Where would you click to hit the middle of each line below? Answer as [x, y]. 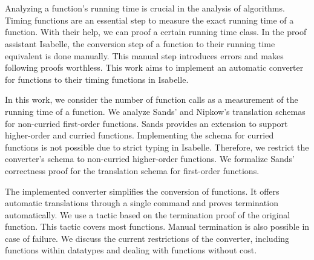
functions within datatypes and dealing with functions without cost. [131, 250]
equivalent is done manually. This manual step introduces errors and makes [144, 55]
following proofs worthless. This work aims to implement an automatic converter [154, 67]
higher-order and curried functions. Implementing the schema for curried [139, 135]
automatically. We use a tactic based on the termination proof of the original [148, 214]
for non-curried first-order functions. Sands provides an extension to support [146, 123]
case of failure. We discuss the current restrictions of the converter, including [147, 238]
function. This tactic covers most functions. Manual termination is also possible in [157, 226]
